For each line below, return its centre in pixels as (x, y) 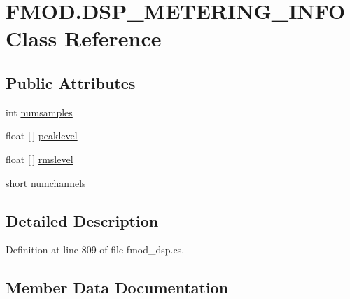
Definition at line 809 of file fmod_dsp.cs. (95, 250)
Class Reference (84, 38)
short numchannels (46, 182)
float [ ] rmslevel (40, 159)
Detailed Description (82, 220)
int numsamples (39, 112)
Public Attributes (71, 82)
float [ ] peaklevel (42, 135)
